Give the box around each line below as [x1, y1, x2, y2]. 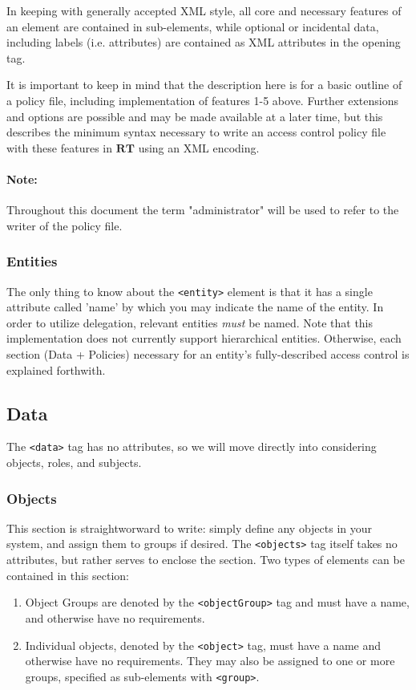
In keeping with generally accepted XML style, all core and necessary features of [6, 2, 402, 18]
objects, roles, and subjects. [6, 454, 142, 471]
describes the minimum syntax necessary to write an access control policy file [6, 124, 386, 140]
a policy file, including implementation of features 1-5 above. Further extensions [6, 91, 399, 108]
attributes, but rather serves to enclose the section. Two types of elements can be [6, 551, 405, 568]
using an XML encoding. [138, 139, 260, 156]
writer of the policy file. [6, 217, 123, 233]
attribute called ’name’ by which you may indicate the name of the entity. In [6, 298, 384, 315]
